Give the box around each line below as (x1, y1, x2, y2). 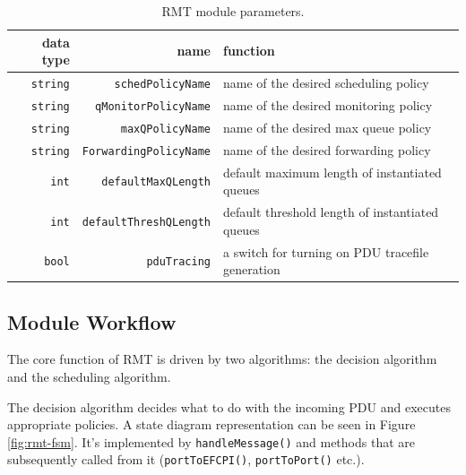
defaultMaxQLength (101, 176, 211, 189)
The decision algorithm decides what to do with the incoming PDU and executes (7, 397, 451, 416)
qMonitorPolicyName (95, 99, 211, 113)
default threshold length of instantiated (222, 203, 439, 221)
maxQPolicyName (120, 122, 211, 135)
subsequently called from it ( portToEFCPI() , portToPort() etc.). (7, 450, 365, 469)
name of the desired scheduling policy (222, 73, 429, 92)
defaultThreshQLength (82, 215, 211, 229)
